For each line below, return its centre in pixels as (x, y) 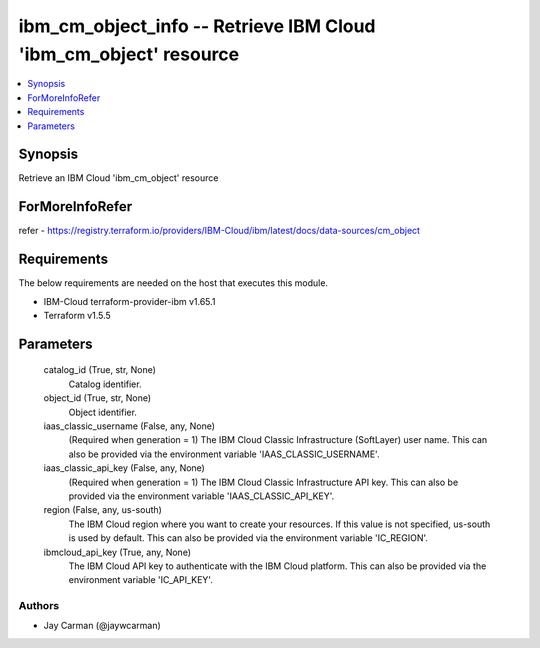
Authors (39, 606)
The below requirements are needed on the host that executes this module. (173, 283)
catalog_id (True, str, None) (100, 370)
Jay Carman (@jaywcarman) (102, 626)
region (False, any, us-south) (102, 510)
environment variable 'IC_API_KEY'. (141, 580)
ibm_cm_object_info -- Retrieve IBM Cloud (197, 26)
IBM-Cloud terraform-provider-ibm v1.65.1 (129, 301)
